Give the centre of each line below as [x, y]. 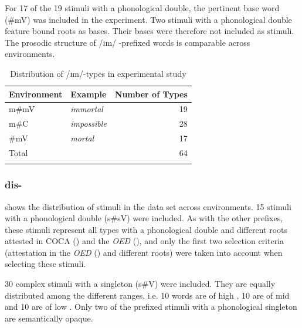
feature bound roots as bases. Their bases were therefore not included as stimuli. [150, 31]
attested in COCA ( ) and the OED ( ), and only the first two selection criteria [145, 241]
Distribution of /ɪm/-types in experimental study [98, 73]
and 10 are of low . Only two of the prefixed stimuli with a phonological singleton [151, 307]
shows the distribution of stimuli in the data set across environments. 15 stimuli [148, 206]
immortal [87, 109]
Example [89, 94]
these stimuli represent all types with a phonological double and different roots [146, 229]
